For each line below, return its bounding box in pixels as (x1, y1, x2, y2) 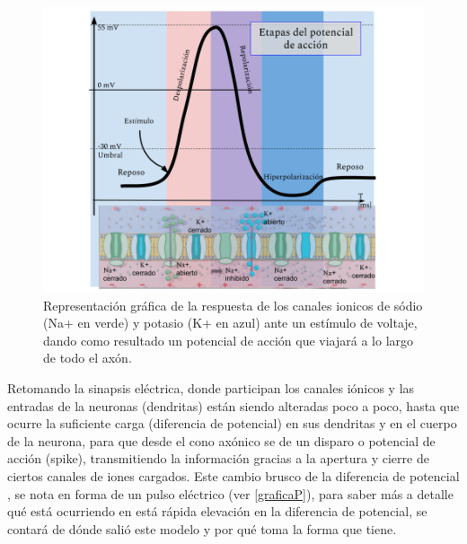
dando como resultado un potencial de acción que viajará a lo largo (43, 330, 414, 349)
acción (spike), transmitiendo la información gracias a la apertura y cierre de (7, 449, 429, 468)
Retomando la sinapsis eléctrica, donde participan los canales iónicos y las (7, 378, 415, 397)
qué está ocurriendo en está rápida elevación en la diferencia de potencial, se (7, 502, 427, 521)
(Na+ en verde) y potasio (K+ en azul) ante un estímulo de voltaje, (43, 313, 418, 332)
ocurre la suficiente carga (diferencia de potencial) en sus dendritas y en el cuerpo (7, 414, 457, 433)
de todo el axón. (43, 348, 132, 367)
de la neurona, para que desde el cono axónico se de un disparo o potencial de (7, 431, 436, 450)
